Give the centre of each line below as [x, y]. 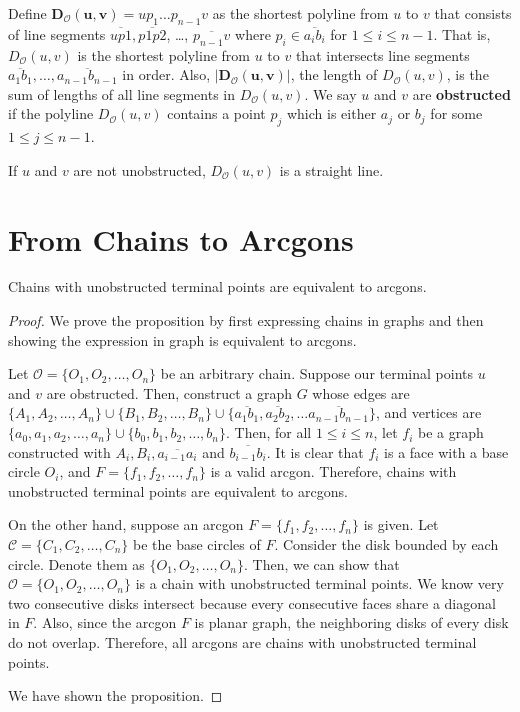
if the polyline [51, 113]
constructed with [59, 451]
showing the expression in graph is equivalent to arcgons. [182, 339]
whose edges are [361, 392]
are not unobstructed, [139, 169]
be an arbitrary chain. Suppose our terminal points [317, 373]
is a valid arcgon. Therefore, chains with [333, 471]
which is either [331, 113]
